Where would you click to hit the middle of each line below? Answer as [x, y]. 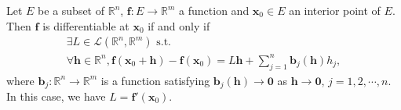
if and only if [179, 25]
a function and [214, 10]
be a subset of [71, 10]
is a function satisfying [155, 80]
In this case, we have [56, 96]
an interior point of [335, 10]
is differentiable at [86, 25]
